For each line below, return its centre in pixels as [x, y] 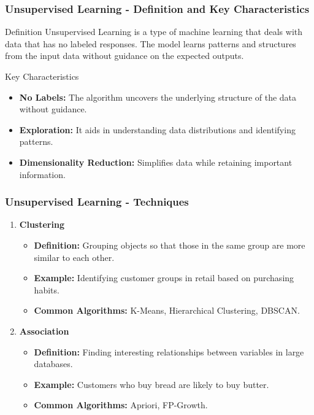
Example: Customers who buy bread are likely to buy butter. [151, 384]
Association [44, 331]
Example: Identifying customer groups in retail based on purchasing [164, 278]
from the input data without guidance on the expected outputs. [124, 56]
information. [42, 174]
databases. [53, 364]
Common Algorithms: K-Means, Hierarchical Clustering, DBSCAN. [167, 310]
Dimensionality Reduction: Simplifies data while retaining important [156, 162]
